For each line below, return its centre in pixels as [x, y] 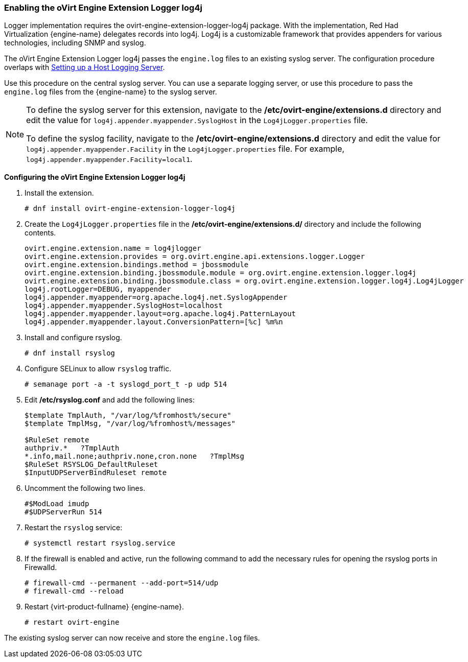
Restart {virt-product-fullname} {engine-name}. [104, 607]
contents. [40, 233]
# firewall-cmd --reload [74, 591]
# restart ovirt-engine [72, 622]
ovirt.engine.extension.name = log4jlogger [113, 249]
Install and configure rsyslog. [73, 338]
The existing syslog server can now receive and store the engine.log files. [132, 638]
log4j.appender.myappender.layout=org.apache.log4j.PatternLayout [160, 314]
